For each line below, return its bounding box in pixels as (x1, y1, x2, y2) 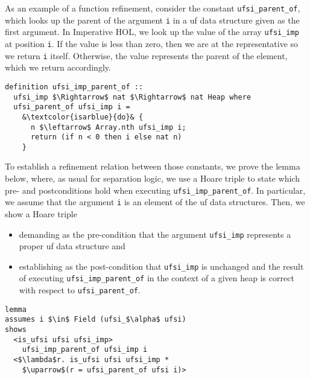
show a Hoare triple (5, 207, 77, 220)
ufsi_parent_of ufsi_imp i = (13, 103, 130, 112)
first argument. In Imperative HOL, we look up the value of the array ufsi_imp (5, 25, 299, 38)
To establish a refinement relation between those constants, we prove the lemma (5, 160, 300, 173)
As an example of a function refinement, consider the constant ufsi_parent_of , (5, 2, 300, 14)
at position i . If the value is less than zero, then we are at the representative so (5, 37, 299, 49)
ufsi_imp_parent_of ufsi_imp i (22, 345, 148, 354)
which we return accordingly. (5, 61, 111, 74)
